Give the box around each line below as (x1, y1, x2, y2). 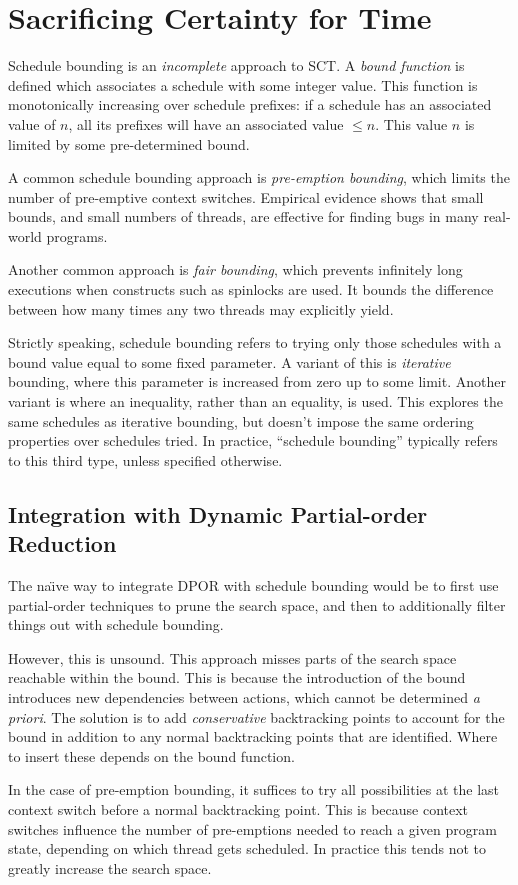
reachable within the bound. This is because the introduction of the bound (8, 667, 466, 688)
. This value (375, 113, 448, 134)
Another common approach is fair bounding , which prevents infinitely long (8, 259, 463, 280)
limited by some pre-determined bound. (8, 133, 250, 154)
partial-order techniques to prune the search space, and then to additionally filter (8, 594, 506, 615)
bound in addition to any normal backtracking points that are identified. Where (8, 726, 498, 747)
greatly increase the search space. (8, 857, 212, 878)
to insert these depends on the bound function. (8, 745, 295, 766)
